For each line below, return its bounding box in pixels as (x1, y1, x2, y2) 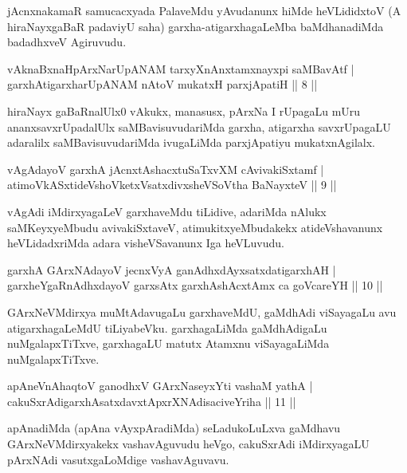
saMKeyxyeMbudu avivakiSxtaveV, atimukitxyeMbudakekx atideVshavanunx (7, 219, 383, 235)
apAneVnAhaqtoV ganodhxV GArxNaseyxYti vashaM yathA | (7, 377, 313, 394)
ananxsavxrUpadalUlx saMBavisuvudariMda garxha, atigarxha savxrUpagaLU (7, 118, 391, 135)
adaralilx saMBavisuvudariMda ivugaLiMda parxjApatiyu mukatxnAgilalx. (7, 134, 376, 151)
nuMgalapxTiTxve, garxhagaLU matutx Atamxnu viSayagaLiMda (7, 335, 330, 352)
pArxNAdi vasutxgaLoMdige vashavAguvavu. (7, 451, 229, 467)
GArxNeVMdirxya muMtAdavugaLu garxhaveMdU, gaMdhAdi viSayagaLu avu (7, 303, 397, 320)
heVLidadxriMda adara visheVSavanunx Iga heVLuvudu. (7, 235, 284, 251)
